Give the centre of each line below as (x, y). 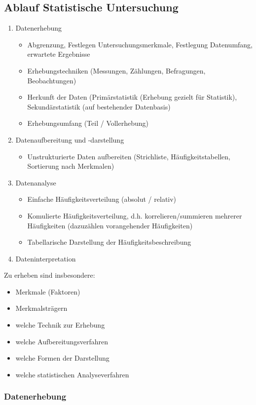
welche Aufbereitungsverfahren (62, 341)
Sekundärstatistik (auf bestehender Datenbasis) (99, 106)
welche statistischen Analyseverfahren (72, 374)
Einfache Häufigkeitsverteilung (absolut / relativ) (102, 199)
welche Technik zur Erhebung (60, 325)
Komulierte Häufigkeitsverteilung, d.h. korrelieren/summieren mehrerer (135, 215)
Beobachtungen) (52, 80)
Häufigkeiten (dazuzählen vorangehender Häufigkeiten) (110, 225)
